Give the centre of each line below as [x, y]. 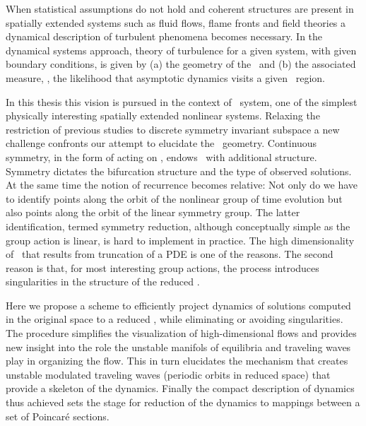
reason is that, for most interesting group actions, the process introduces [163, 267]
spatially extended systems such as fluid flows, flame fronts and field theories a [176, 22]
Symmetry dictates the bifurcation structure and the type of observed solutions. [179, 171]
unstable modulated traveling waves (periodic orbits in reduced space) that [168, 374]
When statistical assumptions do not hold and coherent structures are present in [180, 8]
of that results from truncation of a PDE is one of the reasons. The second [170, 254]
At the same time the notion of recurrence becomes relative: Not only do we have [182, 185]
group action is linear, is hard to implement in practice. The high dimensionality [180, 240]
